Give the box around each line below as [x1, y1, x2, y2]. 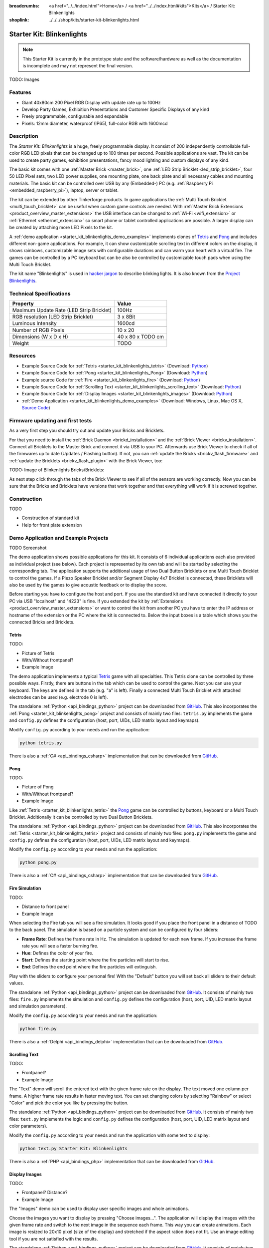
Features [9, 89, 31, 96]
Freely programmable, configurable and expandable [21, 113, 129, 119]
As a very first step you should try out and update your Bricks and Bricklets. [9, 427, 165, 434]
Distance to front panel [21, 904, 69, 910]
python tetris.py [19, 740, 62, 746]
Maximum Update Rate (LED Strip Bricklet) [12, 307, 112, 313]
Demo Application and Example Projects [9, 534, 109, 541]
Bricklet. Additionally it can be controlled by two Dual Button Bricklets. [9, 814, 153, 820]
